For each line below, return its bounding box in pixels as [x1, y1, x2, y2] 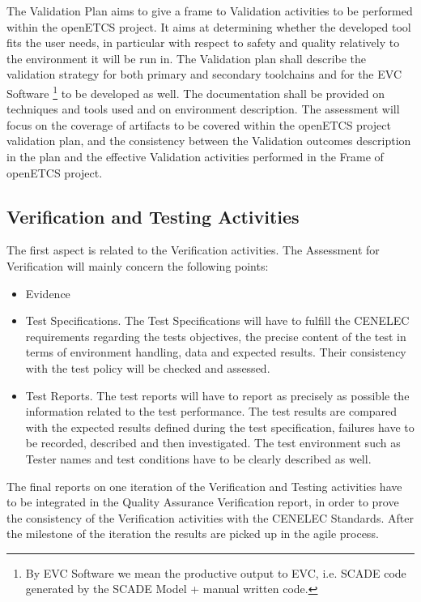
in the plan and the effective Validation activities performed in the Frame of [6, 148, 384, 164]
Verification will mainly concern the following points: [6, 257, 269, 274]
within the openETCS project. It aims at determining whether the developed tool [6, 18, 411, 35]
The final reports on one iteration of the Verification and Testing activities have [6, 477, 402, 494]
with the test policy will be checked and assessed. [25, 359, 270, 376]
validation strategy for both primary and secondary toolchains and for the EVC [6, 66, 402, 83]
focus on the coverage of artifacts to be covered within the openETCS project [6, 116, 391, 133]
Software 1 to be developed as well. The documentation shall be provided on [6, 82, 385, 101]
